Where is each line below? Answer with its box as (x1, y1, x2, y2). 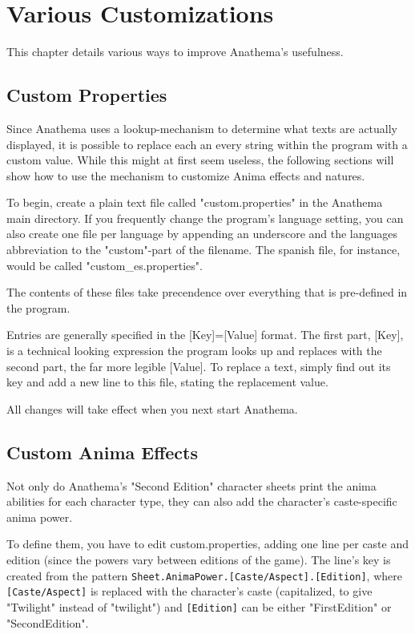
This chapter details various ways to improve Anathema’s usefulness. (6, 43, 344, 60)
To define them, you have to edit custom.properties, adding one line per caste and (6, 535, 409, 552)
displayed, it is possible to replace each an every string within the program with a (6, 135, 408, 152)
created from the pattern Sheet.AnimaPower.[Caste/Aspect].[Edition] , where (6, 567, 402, 584)
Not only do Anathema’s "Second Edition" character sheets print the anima (6, 477, 377, 494)
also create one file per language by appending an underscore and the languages (6, 225, 398, 242)
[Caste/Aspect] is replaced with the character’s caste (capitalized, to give (6, 583, 373, 600)
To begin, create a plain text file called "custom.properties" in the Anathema (6, 194, 383, 211)
